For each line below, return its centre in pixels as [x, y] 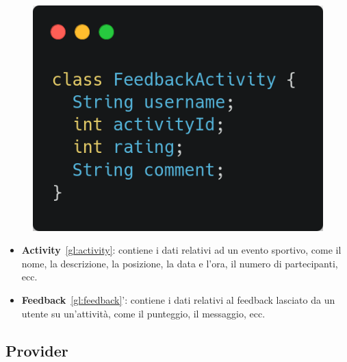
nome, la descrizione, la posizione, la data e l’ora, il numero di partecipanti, [180, 263]
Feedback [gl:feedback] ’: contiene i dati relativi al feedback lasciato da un [178, 299]
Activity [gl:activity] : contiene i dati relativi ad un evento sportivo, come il [181, 250]
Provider [37, 350]
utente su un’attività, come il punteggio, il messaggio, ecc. [143, 313]
